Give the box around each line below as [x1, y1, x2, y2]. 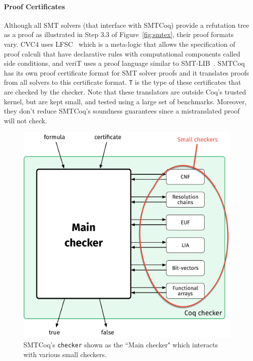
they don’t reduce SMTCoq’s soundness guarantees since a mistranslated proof [4, 106, 240, 116]
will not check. [4, 115, 47, 125]
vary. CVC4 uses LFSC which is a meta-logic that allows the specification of [4, 38, 235, 49]
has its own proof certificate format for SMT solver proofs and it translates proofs [4, 67, 249, 77]
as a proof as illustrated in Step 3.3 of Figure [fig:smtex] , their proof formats [4, 29, 234, 39]
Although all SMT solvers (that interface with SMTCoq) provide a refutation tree [4, 19, 250, 30]
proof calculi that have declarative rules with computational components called [4, 48, 240, 58]
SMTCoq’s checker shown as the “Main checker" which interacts [23, 339, 218, 349]
